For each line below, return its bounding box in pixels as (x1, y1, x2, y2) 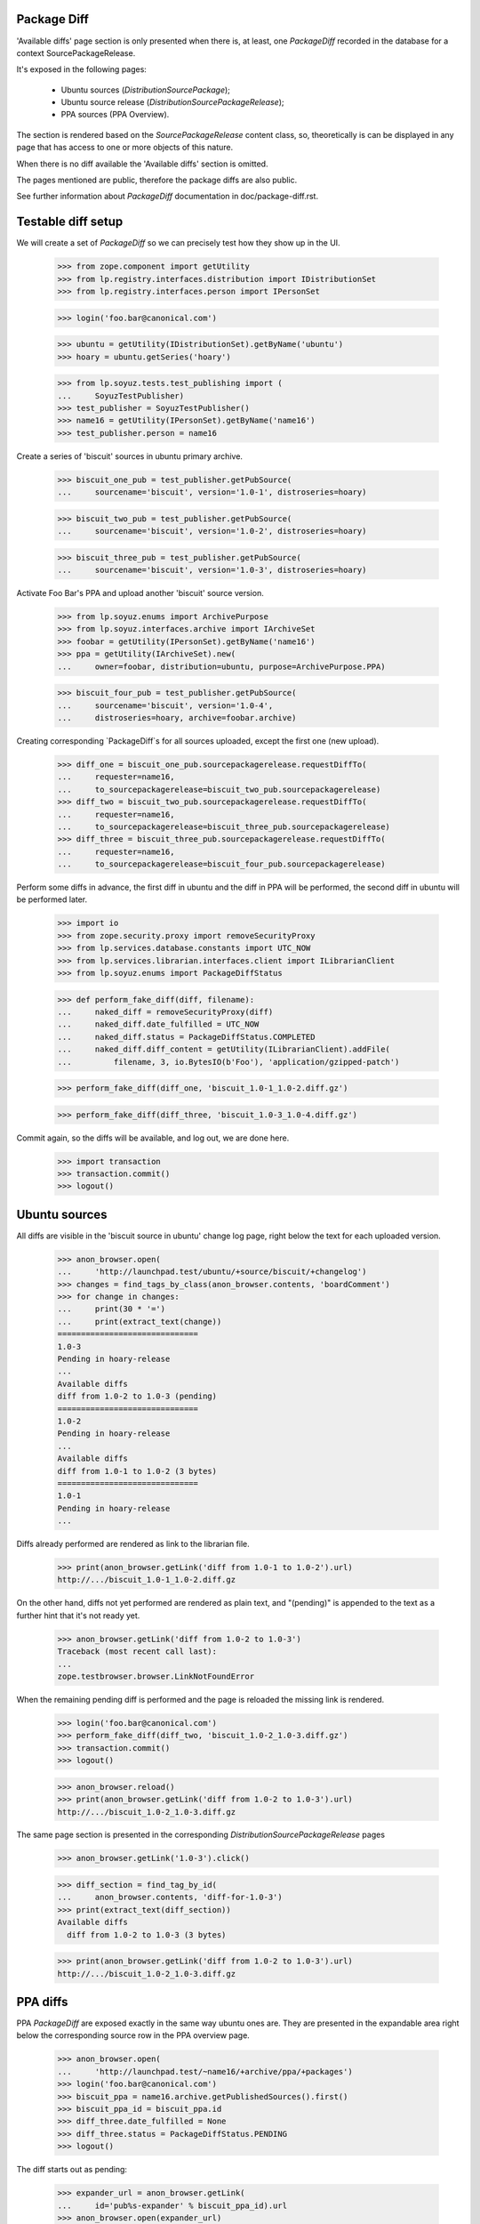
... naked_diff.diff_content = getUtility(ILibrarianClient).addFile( (57, 1044, 391, 1054)
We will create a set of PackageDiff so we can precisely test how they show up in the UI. (16, 238, 341, 248)
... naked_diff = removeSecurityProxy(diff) (57, 1006, 274, 1017)
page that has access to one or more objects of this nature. (16, 142, 234, 153)
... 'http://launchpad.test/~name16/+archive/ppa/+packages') (57, 2067, 353, 2076)
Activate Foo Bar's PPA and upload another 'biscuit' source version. (16, 588, 264, 599)
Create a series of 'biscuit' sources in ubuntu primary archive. (16, 450, 244, 462)
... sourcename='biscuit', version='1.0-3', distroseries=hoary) (57, 565, 367, 576)
